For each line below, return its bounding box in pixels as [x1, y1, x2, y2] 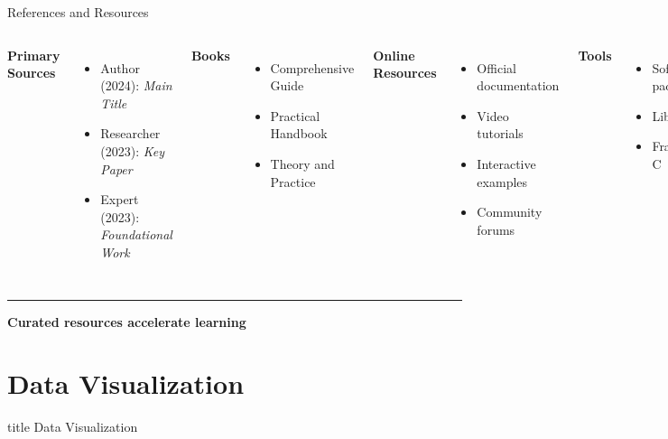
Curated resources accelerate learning [7, 312, 246, 331]
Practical [270, 106, 320, 125]
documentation [477, 76, 560, 95]
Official [477, 58, 516, 77]
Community [477, 202, 543, 221]
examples [477, 172, 528, 191]
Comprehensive [270, 58, 355, 77]
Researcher [100, 124, 161, 143]
